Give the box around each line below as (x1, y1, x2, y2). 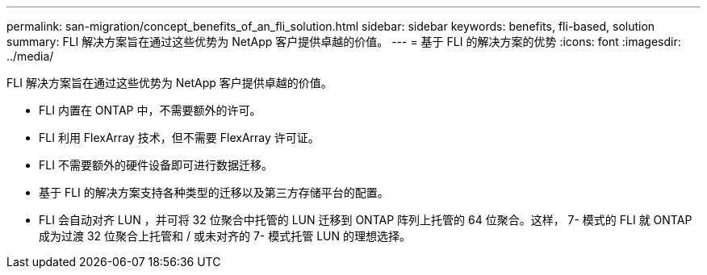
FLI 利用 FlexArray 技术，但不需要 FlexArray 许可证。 (39, 131, 320, 144)
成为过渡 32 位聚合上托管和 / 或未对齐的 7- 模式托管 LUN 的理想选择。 (39, 229, 411, 243)
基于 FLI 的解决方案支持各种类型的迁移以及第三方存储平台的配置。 (39, 185, 389, 199)
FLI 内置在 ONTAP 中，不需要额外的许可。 (39, 103, 261, 117)
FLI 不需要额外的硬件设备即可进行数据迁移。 (39, 158, 273, 172)
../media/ (6, 49, 54, 63)
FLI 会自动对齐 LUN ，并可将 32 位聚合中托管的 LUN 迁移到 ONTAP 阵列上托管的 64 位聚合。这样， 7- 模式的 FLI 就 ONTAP (39, 213, 692, 227)
